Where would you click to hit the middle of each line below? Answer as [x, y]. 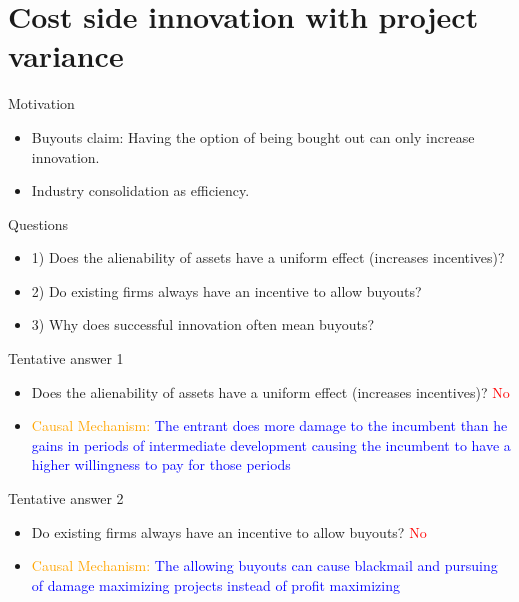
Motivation [41, 103]
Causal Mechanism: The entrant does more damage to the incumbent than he [269, 425]
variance [66, 55]
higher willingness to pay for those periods [161, 464]
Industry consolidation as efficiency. [140, 190]
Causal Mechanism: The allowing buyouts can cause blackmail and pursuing [264, 565]
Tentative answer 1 [66, 358]
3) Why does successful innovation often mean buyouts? [203, 324]
